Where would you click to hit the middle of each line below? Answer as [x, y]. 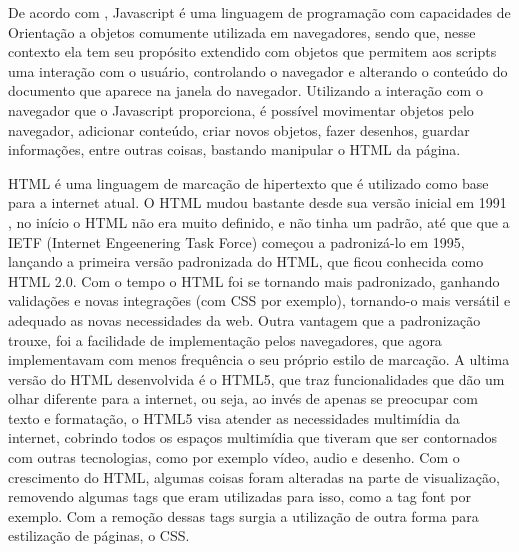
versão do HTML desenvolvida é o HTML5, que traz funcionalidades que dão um [256, 378]
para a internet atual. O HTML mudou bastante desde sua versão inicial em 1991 [257, 202]
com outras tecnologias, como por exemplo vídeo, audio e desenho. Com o [234, 457]
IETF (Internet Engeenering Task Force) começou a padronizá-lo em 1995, [236, 241]
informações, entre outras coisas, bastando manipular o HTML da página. [234, 149]
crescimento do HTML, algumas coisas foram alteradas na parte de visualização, [254, 476]
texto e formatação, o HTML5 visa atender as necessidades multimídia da [234, 417]
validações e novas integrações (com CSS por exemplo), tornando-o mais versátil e [259, 300]
